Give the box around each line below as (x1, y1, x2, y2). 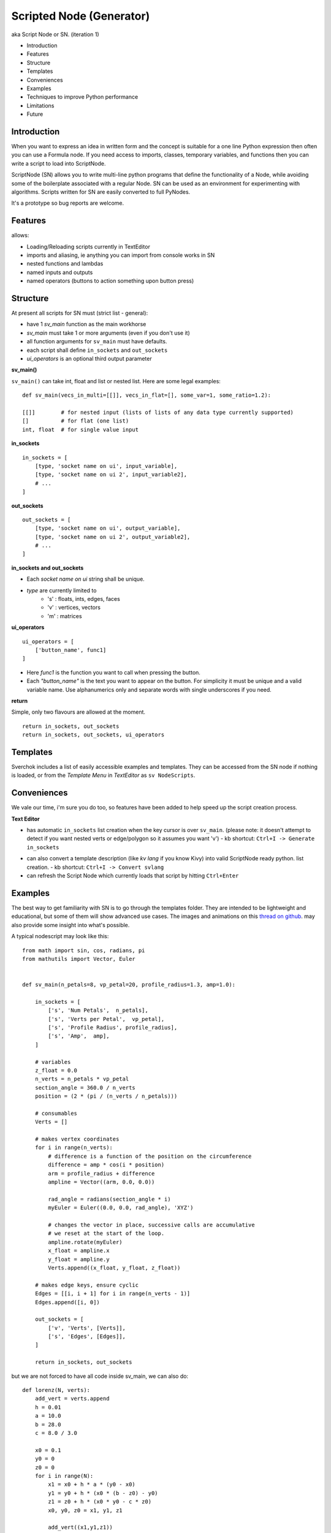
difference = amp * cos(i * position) (48, 1161, 165, 1168)
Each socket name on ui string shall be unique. (26, 575, 145, 583)
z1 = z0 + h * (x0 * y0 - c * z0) (48, 1498, 152, 1505)
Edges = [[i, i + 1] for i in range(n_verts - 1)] (34, 1290, 191, 1297)
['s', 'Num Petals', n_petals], (48, 1007, 148, 1014)
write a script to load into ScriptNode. (11, 159, 107, 167)
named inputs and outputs (26, 269, 93, 276)
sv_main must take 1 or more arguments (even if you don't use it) (26, 329, 190, 337)
